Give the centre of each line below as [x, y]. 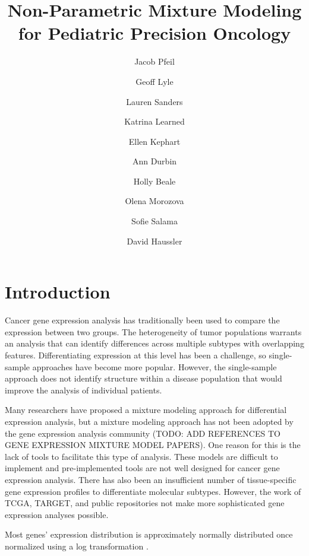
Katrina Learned [154, 121]
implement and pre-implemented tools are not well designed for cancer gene [142, 468]
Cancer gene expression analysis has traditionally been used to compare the [142, 320]
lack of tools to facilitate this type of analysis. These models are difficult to [141, 456]
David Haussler [154, 241]
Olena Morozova [154, 201]
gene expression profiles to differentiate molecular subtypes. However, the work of [153, 491]
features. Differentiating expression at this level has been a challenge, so [135, 355]
